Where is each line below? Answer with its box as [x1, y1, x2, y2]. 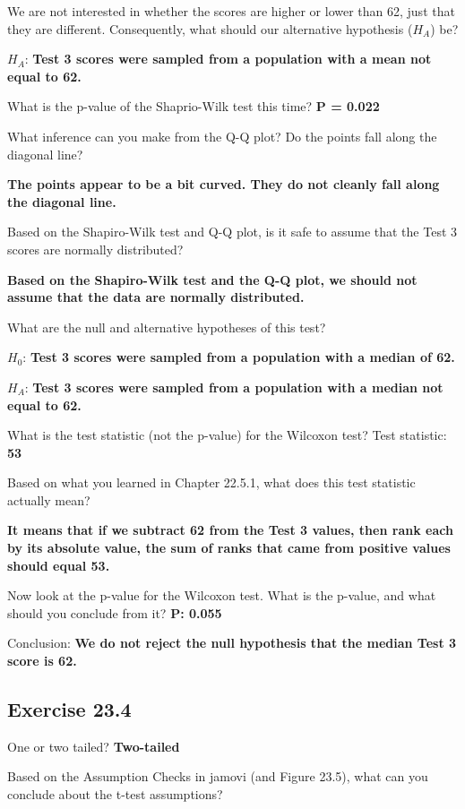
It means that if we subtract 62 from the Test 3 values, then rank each [7, 521, 453, 539]
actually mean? [7, 490, 90, 509]
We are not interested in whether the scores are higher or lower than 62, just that [7, 2, 455, 20]
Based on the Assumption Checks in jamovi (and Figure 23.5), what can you [7, 767, 428, 786]
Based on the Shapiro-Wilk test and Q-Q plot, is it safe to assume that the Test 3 [7, 222, 458, 241]
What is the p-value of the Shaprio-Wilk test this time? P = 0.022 [7, 97, 380, 116]
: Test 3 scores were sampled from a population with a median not [24, 377, 443, 396]
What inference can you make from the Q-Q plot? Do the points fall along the [7, 126, 437, 145]
